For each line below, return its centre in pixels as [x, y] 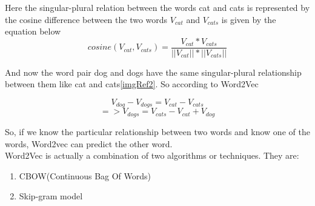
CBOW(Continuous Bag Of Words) [85, 175]
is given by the [249, 19]
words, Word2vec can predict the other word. [89, 143]
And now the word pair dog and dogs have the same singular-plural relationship [153, 72]
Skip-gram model [51, 196]
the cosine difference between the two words [86, 19]
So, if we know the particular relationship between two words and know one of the [157, 131]
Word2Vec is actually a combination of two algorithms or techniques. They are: [152, 155]
